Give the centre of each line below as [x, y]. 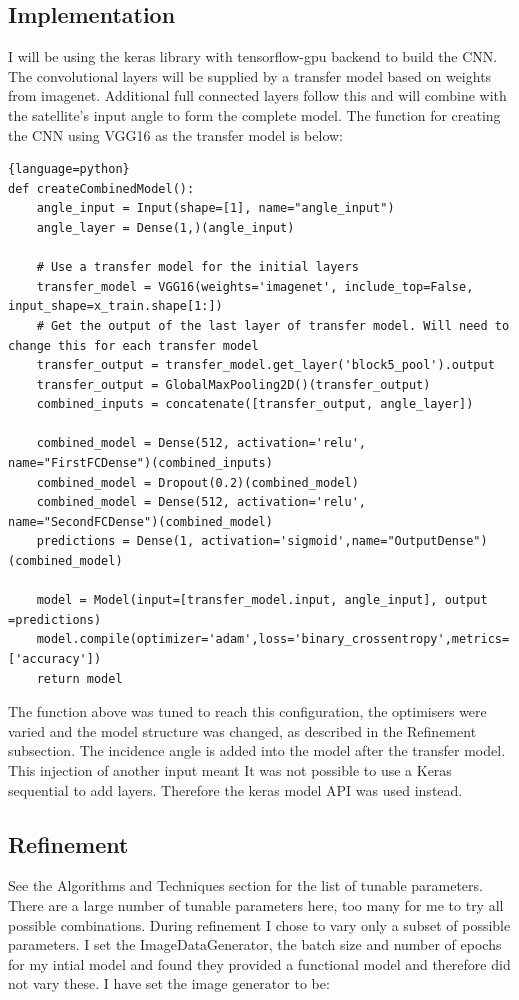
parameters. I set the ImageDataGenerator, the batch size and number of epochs [255, 944]
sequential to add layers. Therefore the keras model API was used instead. [235, 789]
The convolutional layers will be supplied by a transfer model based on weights [250, 75]
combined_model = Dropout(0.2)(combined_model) [197, 482]
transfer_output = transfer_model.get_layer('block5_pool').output [265, 365]
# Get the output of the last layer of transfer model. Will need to [273, 325]
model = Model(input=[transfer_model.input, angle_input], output [262, 600]
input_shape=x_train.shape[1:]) [115, 306]
